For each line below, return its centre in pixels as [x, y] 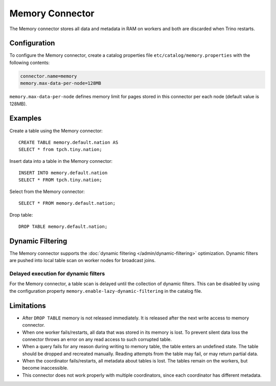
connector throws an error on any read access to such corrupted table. [97, 339]
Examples [26, 119]
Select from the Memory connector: [47, 191]
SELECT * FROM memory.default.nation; [67, 203]
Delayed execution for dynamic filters [57, 274]
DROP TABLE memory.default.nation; [63, 227]
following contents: [30, 62]
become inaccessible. [45, 368]
